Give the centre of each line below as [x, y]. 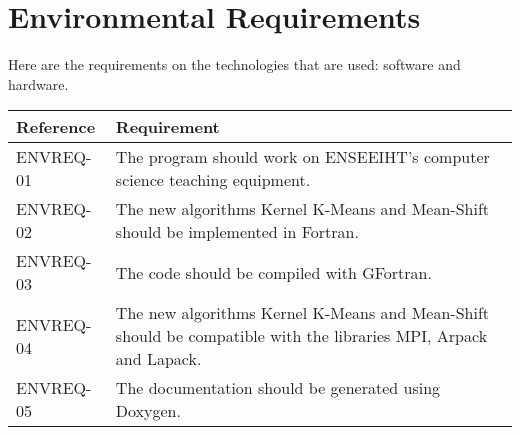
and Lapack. [158, 359]
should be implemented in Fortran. [237, 232]
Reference [56, 127]
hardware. [38, 83]
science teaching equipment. [213, 180]
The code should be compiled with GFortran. [273, 272]
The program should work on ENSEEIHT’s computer [302, 157]
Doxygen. [148, 411]
